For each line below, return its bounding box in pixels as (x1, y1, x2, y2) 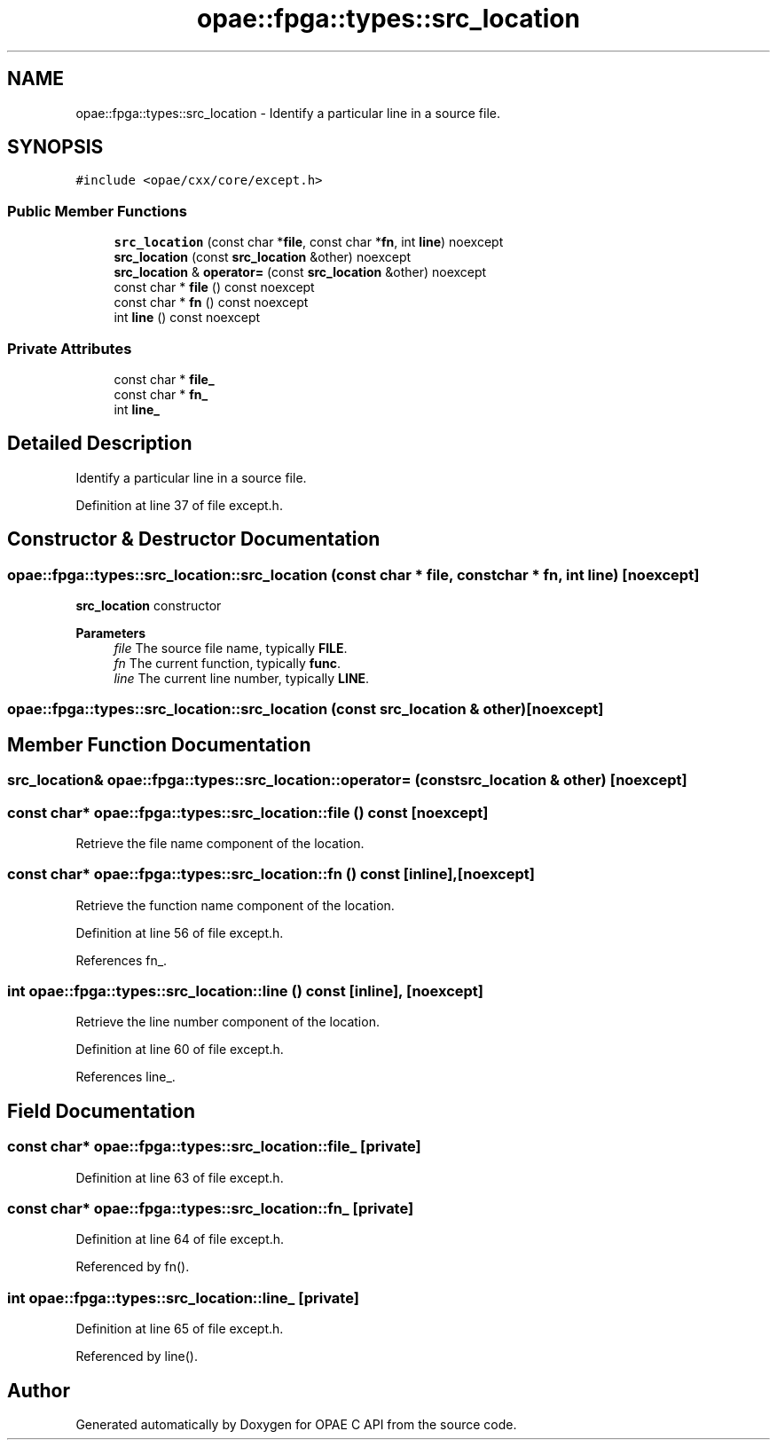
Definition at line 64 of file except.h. (75, 1231, 285, 1247)
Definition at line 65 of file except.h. (75, 1321, 284, 1337)
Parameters (75, 625, 146, 641)
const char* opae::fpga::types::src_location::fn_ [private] (7, 1199, 414, 1218)
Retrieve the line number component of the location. (75, 1014, 380, 1030)
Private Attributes (7, 339, 132, 358)
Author (7, 1379, 70, 1402)
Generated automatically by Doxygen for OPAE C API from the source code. (75, 1417, 517, 1433)
